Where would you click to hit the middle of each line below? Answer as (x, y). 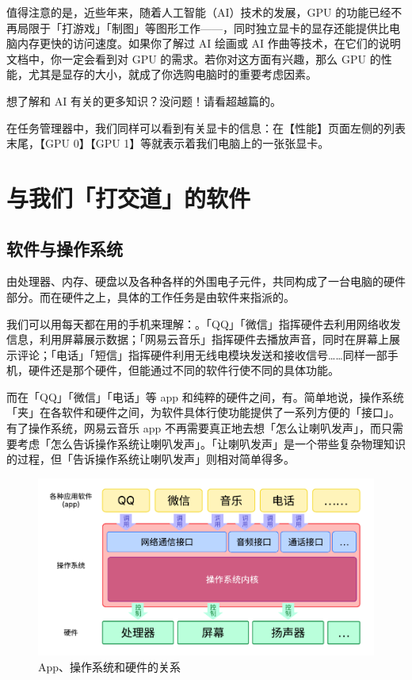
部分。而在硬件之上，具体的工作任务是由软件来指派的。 (151, 296)
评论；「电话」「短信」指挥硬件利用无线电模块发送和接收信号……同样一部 (202, 354)
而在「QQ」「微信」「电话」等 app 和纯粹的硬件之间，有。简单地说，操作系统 (205, 396)
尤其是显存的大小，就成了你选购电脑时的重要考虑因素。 (172, 74)
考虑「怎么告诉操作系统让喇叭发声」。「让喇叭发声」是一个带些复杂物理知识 (211, 443)
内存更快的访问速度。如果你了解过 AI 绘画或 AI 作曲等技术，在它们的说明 (209, 43)
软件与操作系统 (65, 248)
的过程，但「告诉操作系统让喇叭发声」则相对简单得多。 (151, 459)
